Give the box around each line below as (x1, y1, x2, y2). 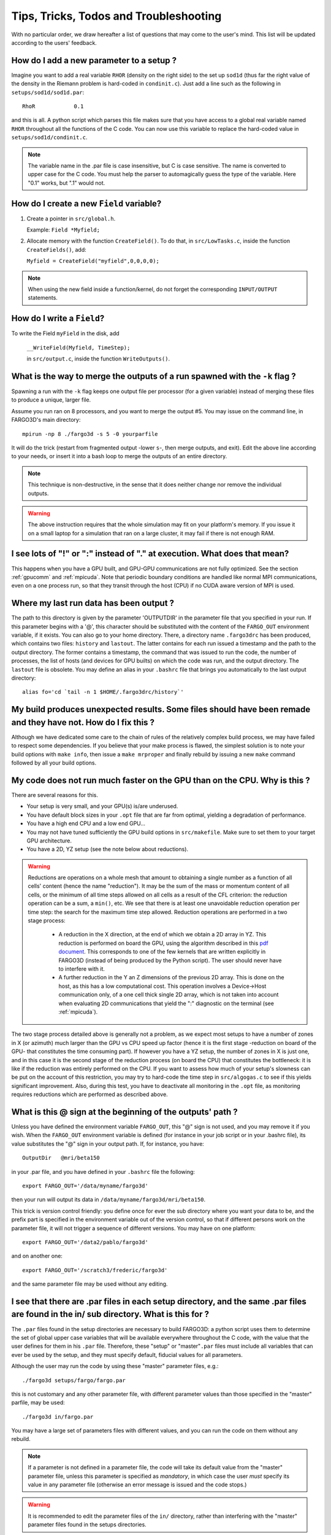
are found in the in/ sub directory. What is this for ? (11, 1309, 210, 1319)
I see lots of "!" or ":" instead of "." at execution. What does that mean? (11, 548, 289, 559)
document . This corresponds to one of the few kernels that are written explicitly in (58, 948, 266, 955)
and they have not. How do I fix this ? (11, 717, 155, 728)
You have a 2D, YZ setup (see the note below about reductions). (26, 845, 189, 853)
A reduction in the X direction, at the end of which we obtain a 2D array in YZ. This (58, 931, 267, 938)
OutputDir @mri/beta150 (22, 1154, 101, 1162)
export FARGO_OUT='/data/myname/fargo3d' (22, 1182, 148, 1189)
